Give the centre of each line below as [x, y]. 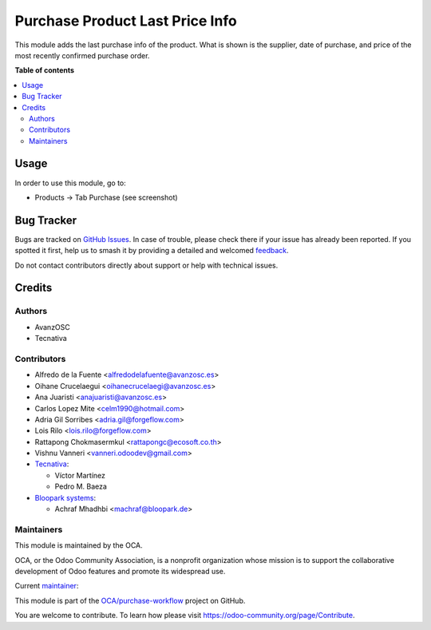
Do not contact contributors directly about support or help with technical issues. [146, 265]
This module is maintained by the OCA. [79, 545]
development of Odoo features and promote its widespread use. [120, 571]
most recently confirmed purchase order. [82, 55]
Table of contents [45, 70]
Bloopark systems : [65, 497]
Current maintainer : [47, 586]
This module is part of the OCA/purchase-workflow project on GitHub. [130, 600]
